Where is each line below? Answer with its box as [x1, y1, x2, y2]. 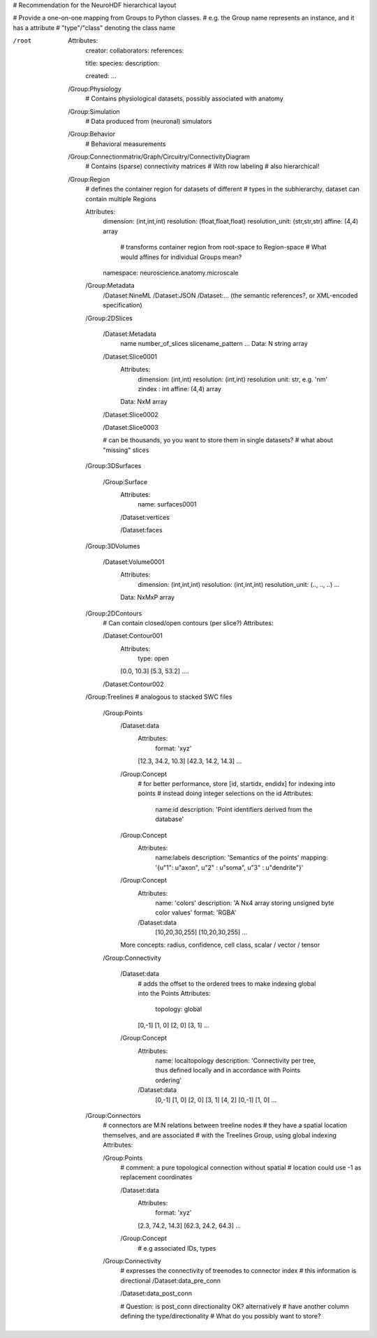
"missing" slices [103, 446, 149, 454]
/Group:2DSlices [85, 314, 133, 322]
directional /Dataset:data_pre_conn [120, 1276, 221, 1285]
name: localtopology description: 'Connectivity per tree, [155, 1056, 316, 1065]
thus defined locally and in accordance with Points [155, 1066, 300, 1075]
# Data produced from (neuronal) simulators [85, 117, 212, 125]
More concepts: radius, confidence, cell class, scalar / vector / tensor [120, 940, 320, 950]
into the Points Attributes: [138, 989, 211, 998]
